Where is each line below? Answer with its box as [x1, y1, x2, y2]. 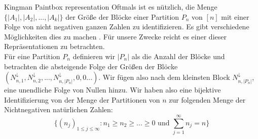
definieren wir [72, 51, 115, 61]
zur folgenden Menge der [169, 94, 246, 105]
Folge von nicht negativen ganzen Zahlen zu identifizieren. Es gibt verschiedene [4, 21, 249, 32]
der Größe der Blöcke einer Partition [65, 11, 179, 22]
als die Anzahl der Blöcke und [131, 51, 225, 61]
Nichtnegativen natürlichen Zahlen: [4, 104, 113, 115]
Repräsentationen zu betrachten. [4, 41, 105, 52]
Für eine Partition [4, 51, 60, 61]
